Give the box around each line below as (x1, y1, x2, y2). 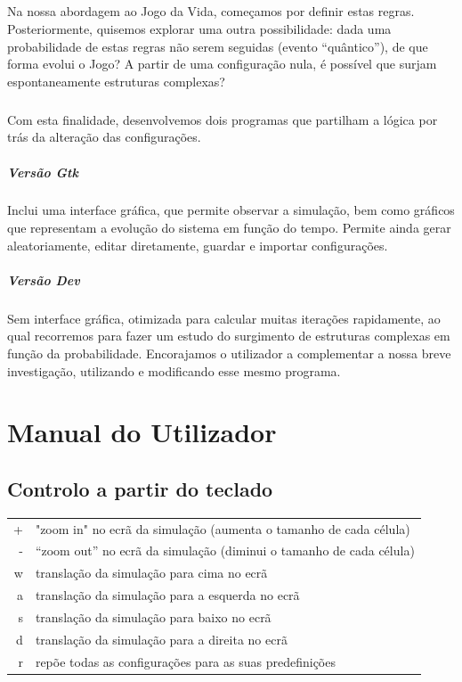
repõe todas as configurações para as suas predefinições (35, 652, 336, 670)
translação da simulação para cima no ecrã (35, 563, 268, 582)
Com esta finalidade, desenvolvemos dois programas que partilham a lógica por (7, 110, 438, 128)
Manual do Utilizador (7, 414, 277, 450)
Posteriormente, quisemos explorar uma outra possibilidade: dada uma (7, 19, 392, 37)
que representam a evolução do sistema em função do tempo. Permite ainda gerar (7, 218, 451, 237)
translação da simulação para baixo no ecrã (35, 607, 272, 626)
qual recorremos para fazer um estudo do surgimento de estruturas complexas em (7, 326, 450, 345)
